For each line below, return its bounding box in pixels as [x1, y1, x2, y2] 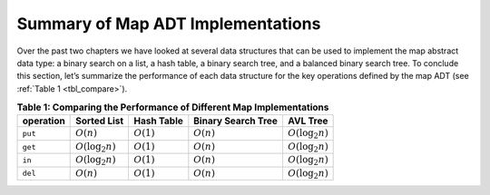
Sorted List [75, 114, 124, 127]
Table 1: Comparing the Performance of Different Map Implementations [16, 101, 329, 113]
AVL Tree [287, 114, 328, 127]
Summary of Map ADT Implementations [16, 14, 321, 34]
